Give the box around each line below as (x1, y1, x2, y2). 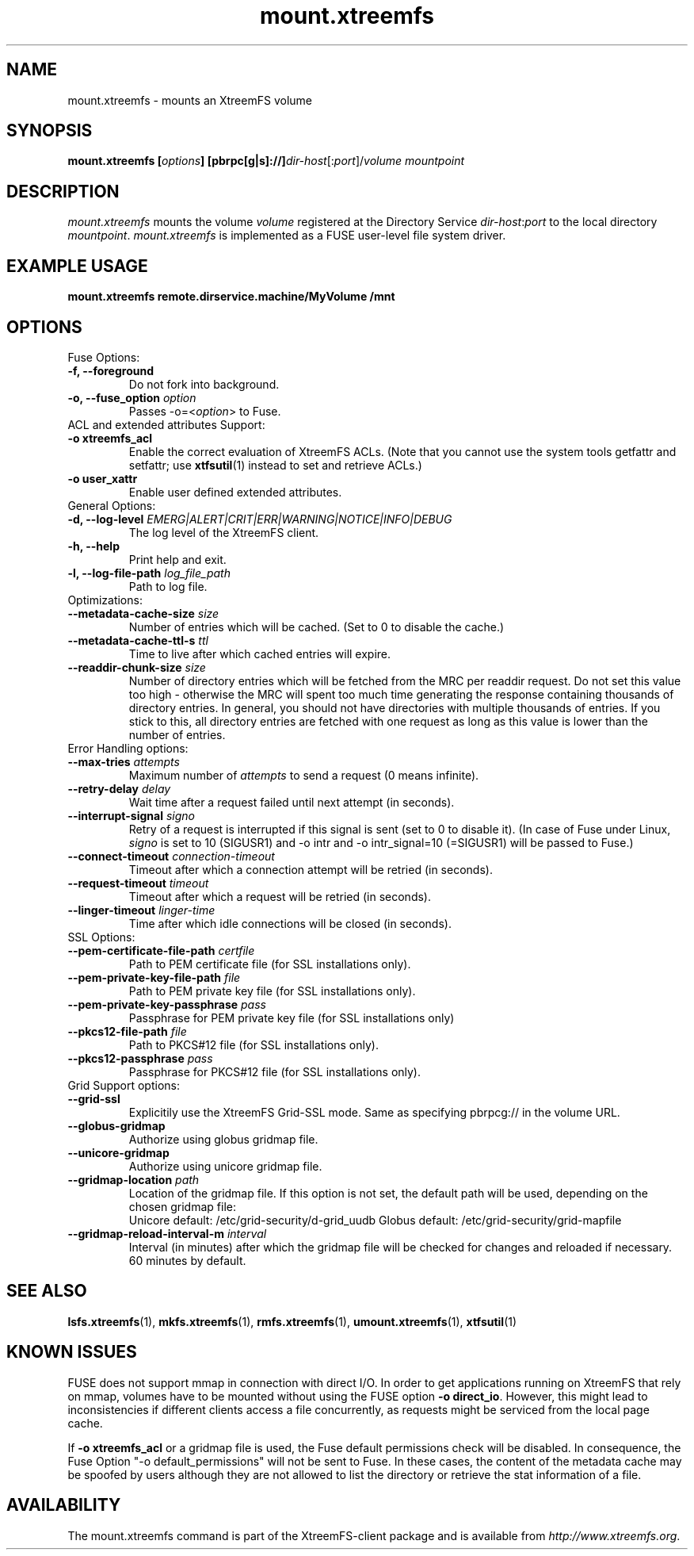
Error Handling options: (67, 741, 189, 755)
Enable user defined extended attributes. (128, 485, 342, 499)
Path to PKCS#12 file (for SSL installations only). (128, 1037, 379, 1052)
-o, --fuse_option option (67, 390, 196, 404)
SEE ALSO (6, 1281, 87, 1301)
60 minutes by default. (128, 1253, 246, 1267)
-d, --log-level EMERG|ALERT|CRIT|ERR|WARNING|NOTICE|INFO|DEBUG (67, 512, 452, 526)
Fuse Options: (67, 350, 140, 364)
